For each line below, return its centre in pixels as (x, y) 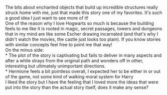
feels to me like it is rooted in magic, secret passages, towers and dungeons (84, 29)
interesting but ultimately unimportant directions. (56, 66)
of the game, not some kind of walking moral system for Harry (69, 77)
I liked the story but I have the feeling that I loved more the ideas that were (82, 82)
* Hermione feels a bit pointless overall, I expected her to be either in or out (83, 71)
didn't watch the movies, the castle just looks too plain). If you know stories (83, 39)
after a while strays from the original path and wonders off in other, (74, 61)
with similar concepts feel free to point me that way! (59, 44)
